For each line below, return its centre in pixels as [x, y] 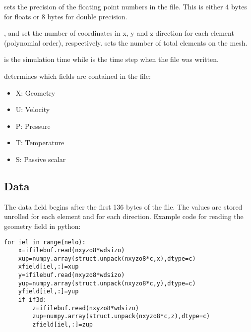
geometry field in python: [42, 226]
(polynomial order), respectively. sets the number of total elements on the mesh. [126, 42]
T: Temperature [40, 142]
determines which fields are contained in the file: [77, 76]
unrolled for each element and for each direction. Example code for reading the [124, 216]
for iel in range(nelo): [45, 242]
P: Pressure [33, 126]
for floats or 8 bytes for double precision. [66, 16]
